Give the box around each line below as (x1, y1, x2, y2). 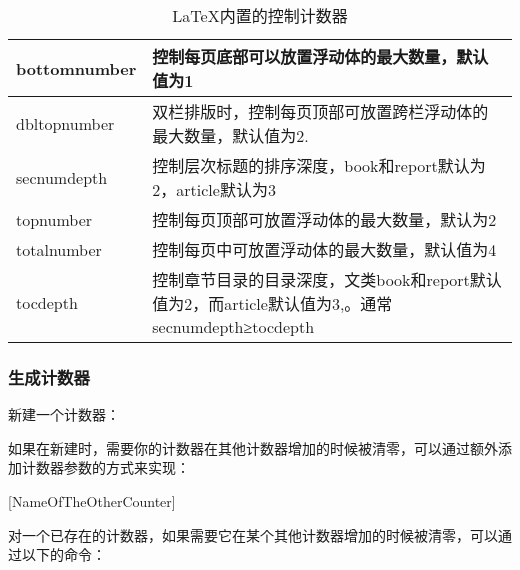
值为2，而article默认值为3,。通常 (152, 292, 393, 315)
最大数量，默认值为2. (152, 124, 309, 147)
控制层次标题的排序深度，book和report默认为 (152, 154, 486, 177)
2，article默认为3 (152, 178, 276, 201)
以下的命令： (21, 544, 106, 565)
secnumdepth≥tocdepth (152, 315, 315, 338)
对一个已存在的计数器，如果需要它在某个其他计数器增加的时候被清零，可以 (8, 524, 498, 545)
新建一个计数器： (8, 404, 120, 425)
